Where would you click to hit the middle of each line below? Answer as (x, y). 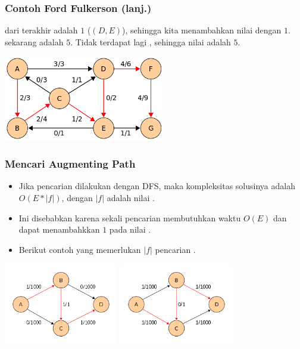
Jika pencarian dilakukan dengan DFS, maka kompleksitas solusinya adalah (157, 186)
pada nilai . (130, 229)
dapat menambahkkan (59, 229)
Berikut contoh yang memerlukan (80, 249)
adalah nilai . (131, 197)
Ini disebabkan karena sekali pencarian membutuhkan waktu (130, 217)
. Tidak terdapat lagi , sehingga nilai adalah (151, 41)
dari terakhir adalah (41, 30)
